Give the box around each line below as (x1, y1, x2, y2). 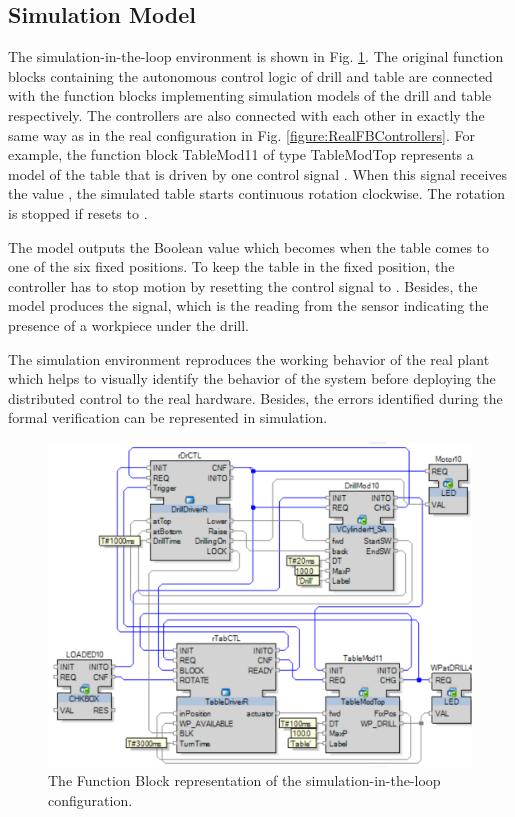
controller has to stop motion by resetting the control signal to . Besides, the (8, 275, 478, 296)
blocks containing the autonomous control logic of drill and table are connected (8, 65, 493, 86)
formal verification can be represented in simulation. (8, 407, 328, 428)
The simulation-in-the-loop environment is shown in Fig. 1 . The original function (8, 46, 504, 67)
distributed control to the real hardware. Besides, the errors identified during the (8, 387, 503, 408)
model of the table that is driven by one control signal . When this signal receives (8, 163, 508, 184)
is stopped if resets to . (8, 202, 148, 223)
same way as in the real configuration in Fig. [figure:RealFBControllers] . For (8, 124, 475, 145)
